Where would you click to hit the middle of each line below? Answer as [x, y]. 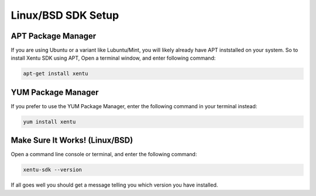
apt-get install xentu [56, 74]
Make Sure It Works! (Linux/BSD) [72, 140]
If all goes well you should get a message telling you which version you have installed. [114, 185]
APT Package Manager [54, 36]
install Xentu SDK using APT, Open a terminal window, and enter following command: [113, 58]
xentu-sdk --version [52, 170]
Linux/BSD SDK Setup [65, 15]
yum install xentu [49, 122]
